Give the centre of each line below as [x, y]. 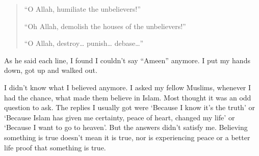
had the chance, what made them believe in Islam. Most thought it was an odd [128, 97]
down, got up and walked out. [51, 70]
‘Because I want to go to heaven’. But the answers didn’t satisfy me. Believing [126, 127]
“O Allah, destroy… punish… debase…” [84, 43]
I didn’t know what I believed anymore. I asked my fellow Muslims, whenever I [128, 87]
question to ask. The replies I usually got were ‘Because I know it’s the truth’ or [129, 107]
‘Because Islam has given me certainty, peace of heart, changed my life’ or [120, 117]
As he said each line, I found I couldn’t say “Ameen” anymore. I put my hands [127, 60]
